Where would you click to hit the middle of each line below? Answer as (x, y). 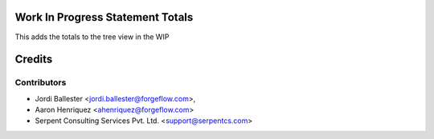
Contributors (41, 82)
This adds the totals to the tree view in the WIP (92, 37)
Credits (34, 60)
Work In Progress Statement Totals (104, 17)
